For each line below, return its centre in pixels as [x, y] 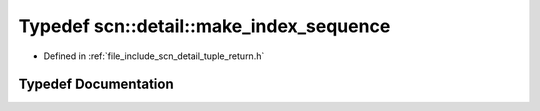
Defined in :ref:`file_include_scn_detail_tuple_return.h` [154, 56]
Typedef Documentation [96, 84]
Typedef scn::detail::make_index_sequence [204, 26]
